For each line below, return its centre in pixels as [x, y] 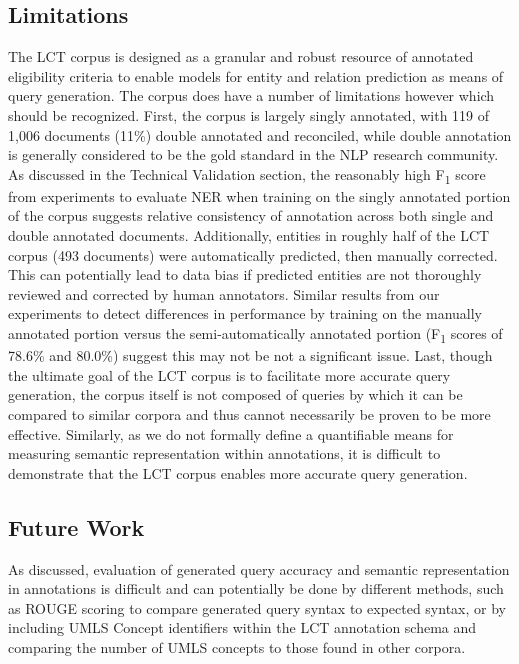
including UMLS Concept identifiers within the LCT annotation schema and [242, 627]
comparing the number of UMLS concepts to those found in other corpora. [237, 646]
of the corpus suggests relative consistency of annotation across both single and [251, 215]
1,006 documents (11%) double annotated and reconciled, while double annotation [260, 134]
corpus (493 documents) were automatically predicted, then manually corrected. [253, 254]
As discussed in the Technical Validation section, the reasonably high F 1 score [247, 175]
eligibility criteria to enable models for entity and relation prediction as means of [256, 75]
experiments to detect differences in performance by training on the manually [245, 313]
